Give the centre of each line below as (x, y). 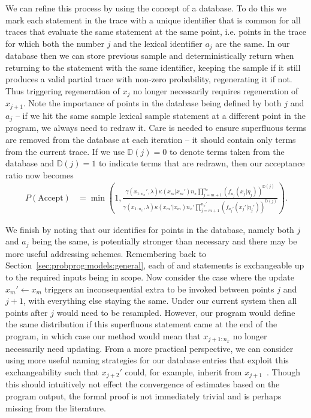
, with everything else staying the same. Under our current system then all (160, 301)
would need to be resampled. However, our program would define (176, 312)
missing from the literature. (56, 407)
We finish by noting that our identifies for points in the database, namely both (150, 229)
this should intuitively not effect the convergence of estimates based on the (143, 384)
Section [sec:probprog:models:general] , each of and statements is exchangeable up (155, 265)
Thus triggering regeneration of (63, 91)
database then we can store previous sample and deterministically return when (150, 56)
